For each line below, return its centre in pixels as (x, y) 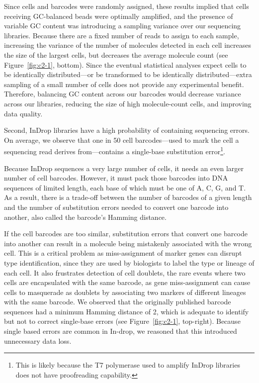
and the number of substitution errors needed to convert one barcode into (116, 207)
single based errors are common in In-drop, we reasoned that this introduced (121, 331)
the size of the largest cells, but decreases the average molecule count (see (116, 54)
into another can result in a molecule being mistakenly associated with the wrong (128, 243)
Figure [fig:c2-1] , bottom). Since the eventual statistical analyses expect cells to (125, 64)
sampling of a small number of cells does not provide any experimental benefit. (124, 84)
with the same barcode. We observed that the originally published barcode (118, 302)
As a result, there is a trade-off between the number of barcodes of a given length (128, 197)
